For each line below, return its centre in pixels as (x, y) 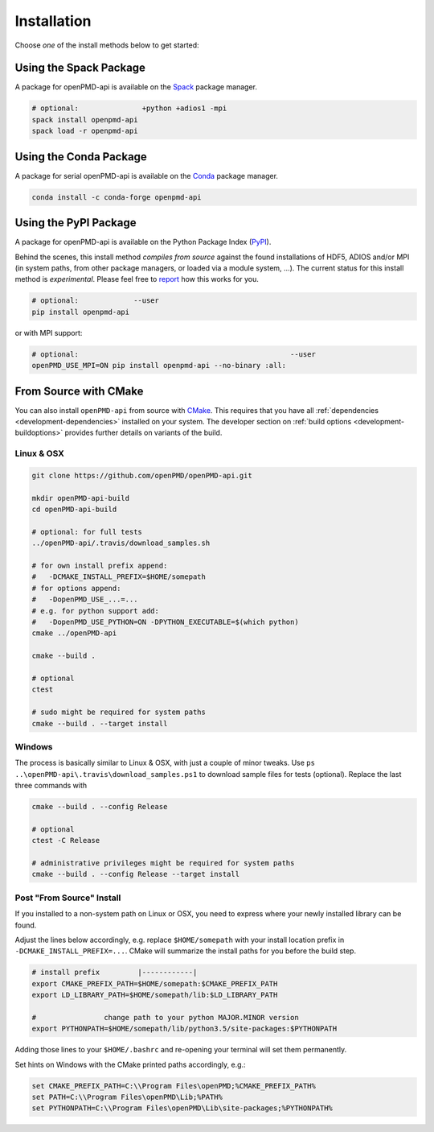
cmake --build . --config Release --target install (136, 874)
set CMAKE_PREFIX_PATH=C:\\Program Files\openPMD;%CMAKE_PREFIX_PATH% (174, 1086)
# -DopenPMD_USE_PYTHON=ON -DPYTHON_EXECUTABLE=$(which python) (165, 622)
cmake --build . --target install (100, 723)
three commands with (51, 786)
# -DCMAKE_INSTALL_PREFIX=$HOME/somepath (119, 577)
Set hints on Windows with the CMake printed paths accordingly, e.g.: (130, 1064)
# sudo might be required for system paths (119, 712)
